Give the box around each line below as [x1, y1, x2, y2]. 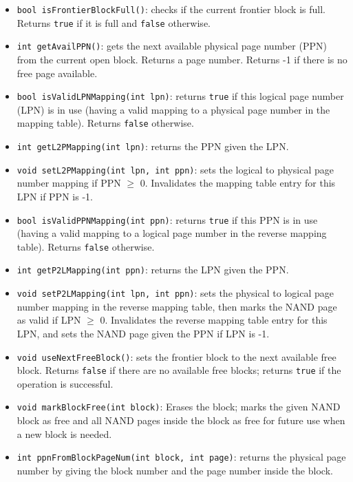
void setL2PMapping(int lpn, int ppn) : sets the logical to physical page [17, 162, 334, 176]
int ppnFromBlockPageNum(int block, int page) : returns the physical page [17, 450, 346, 464]
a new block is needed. [17, 426, 112, 441]
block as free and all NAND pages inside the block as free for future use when [17, 413, 345, 428]
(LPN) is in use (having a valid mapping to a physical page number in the [17, 102, 330, 116]
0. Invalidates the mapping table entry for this [140, 176, 336, 190]
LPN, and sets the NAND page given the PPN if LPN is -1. [17, 326, 270, 340]
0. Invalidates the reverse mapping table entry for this [100, 313, 328, 327]
